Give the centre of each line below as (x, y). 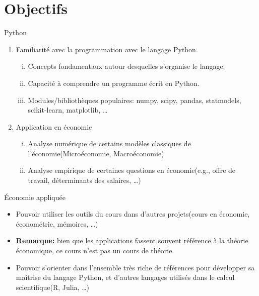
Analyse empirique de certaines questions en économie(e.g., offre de (132, 170)
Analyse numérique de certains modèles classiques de (109, 143)
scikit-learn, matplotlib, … (68, 110)
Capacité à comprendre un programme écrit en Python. (114, 83)
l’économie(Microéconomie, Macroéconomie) (96, 153)
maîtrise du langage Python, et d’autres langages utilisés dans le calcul (125, 277)
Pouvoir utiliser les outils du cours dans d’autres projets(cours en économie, (133, 214)
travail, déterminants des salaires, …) (84, 180)
